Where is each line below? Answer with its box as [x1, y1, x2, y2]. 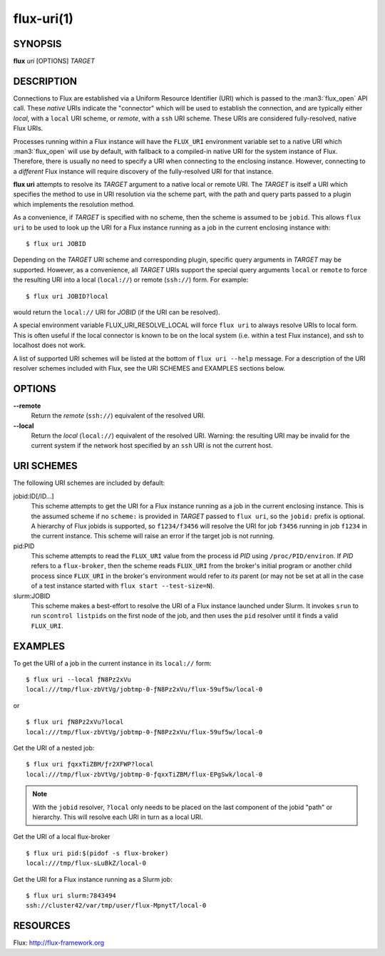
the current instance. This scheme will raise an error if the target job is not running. [31, 532, 274, 540]
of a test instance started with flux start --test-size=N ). [31, 582, 215, 590]
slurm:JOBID [13, 592, 51, 600]
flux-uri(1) [13, 11, 74, 26]
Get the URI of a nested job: [13, 744, 95, 752]
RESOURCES [13, 920, 71, 932]
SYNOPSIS [13, 38, 62, 50]
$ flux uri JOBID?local [26, 292, 109, 300]
